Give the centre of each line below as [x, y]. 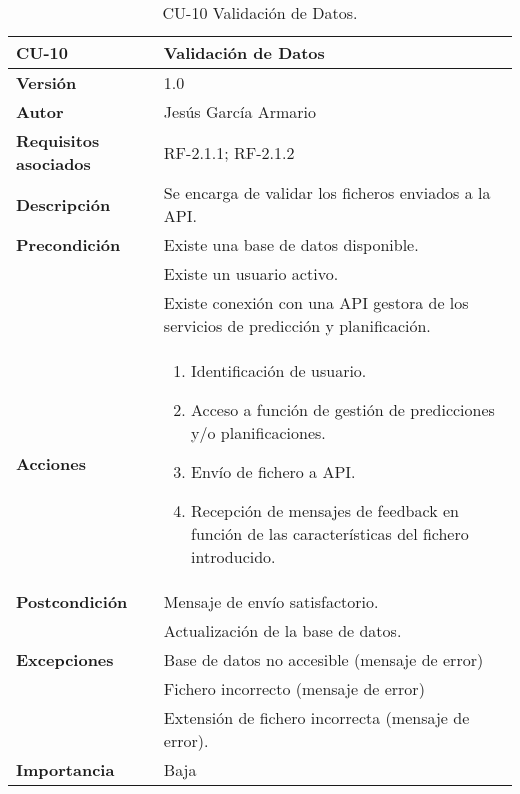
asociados [53, 163]
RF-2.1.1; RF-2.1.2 [229, 152]
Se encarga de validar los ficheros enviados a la [327, 192]
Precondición [68, 244]
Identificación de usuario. [279, 370]
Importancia [65, 769]
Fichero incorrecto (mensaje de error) [294, 688]
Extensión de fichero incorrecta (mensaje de [316, 717]
